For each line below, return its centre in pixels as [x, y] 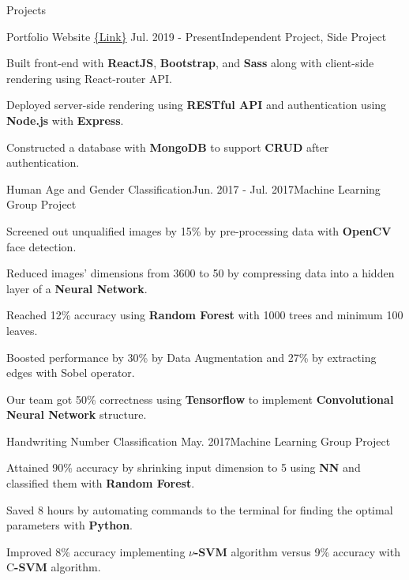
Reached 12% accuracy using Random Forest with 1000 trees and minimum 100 [205, 315]
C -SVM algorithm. [54, 567]
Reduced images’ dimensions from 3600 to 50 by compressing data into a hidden [201, 273]
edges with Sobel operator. [71, 373]
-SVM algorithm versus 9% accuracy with [297, 551]
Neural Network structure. [77, 414]
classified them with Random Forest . [101, 483]
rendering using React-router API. [89, 78]
